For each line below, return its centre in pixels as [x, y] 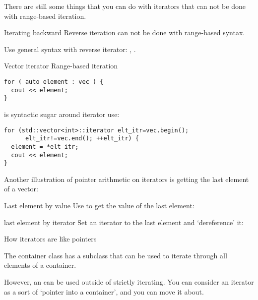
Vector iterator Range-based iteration [61, 66]
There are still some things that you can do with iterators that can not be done [125, 6]
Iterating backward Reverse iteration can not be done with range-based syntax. [125, 32]
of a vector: [21, 189]
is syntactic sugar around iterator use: [62, 114]
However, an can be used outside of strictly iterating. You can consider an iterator [129, 281]
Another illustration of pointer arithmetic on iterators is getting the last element [127, 179]
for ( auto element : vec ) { [54, 82]
